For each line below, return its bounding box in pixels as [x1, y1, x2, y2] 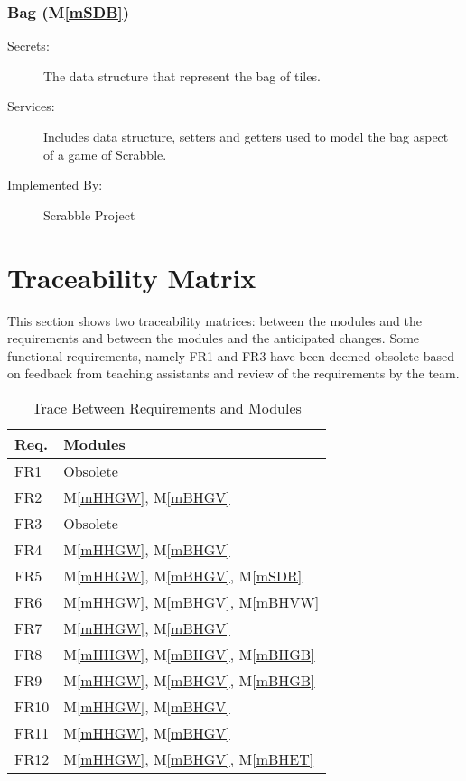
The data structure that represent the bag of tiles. [43, 66, 321, 85]
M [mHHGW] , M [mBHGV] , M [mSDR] [63, 564, 303, 586]
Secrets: [7, 36, 50, 55]
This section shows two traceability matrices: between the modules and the [7, 311, 422, 330]
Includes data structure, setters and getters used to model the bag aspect [43, 127, 449, 145]
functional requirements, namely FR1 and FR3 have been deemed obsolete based [7, 346, 454, 365]
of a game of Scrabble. [43, 144, 167, 163]
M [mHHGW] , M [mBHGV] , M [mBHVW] [63, 590, 320, 612]
